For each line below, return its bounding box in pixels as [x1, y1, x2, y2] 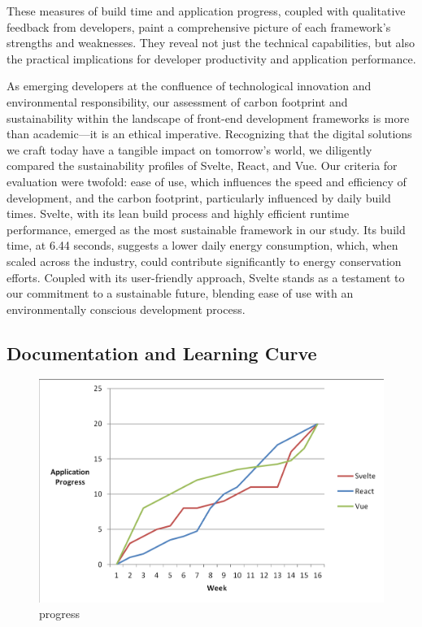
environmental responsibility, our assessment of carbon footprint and [7, 93, 348, 110]
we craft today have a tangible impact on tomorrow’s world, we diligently [7, 141, 372, 158]
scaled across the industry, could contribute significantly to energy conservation [7, 252, 402, 269]
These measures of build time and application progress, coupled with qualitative [7, 2, 406, 19]
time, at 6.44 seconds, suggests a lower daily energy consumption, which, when [7, 237, 398, 254]
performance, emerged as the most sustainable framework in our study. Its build [7, 220, 406, 237]
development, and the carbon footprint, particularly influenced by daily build [7, 189, 391, 206]
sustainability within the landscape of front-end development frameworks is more [7, 109, 410, 126]
